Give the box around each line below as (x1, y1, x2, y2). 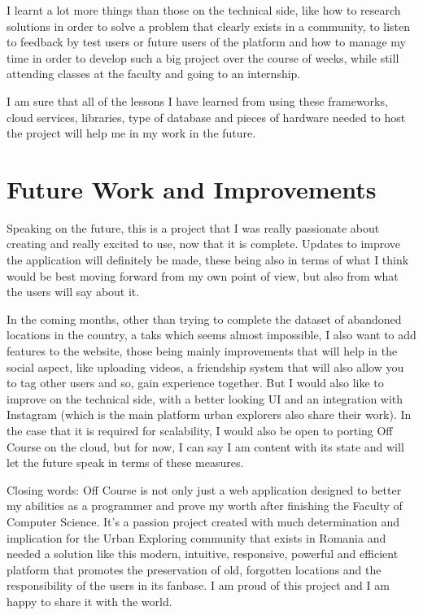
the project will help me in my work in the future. (7, 124, 256, 142)
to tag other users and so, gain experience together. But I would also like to (7, 374, 384, 391)
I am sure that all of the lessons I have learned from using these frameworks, (7, 92, 388, 109)
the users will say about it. (7, 283, 140, 300)
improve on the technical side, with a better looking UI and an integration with (7, 390, 403, 407)
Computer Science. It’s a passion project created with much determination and (7, 512, 399, 530)
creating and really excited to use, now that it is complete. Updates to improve (7, 235, 401, 252)
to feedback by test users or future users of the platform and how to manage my (7, 33, 406, 50)
